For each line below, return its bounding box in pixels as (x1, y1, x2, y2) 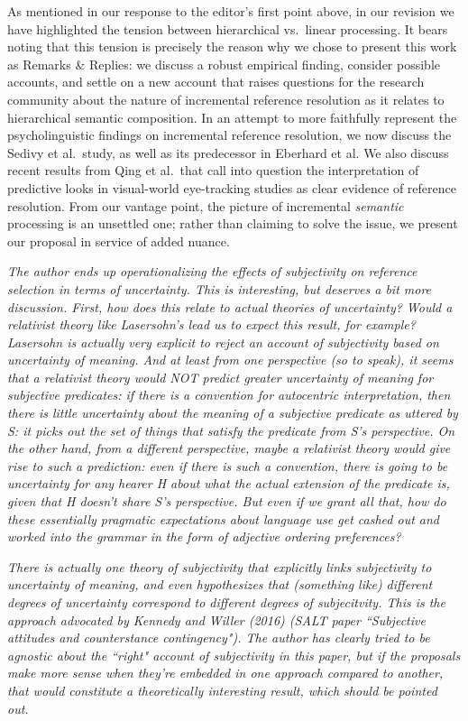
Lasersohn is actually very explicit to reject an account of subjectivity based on (7, 332, 439, 351)
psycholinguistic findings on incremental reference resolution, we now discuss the (7, 125, 452, 144)
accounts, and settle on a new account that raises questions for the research (7, 72, 425, 91)
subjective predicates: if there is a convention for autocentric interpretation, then (7, 385, 451, 404)
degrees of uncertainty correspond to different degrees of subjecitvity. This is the (7, 593, 445, 611)
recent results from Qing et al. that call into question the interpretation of (7, 161, 419, 180)
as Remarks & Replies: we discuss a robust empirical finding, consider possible (7, 54, 441, 73)
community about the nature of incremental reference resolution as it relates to (7, 89, 445, 108)
